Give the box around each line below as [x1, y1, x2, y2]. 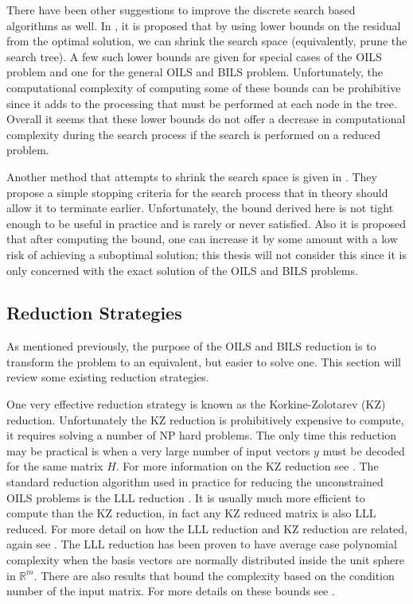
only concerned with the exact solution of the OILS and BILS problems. [6, 261, 358, 278]
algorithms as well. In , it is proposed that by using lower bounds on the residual [6, 17, 401, 33]
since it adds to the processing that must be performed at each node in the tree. [6, 95, 397, 111]
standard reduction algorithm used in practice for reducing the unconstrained [6, 474, 384, 490]
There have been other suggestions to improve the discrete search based [6, 2, 356, 17]
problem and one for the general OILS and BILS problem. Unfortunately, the [6, 64, 383, 80]
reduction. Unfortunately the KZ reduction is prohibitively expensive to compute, [6, 411, 404, 428]
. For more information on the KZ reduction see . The [115, 458, 379, 474]
